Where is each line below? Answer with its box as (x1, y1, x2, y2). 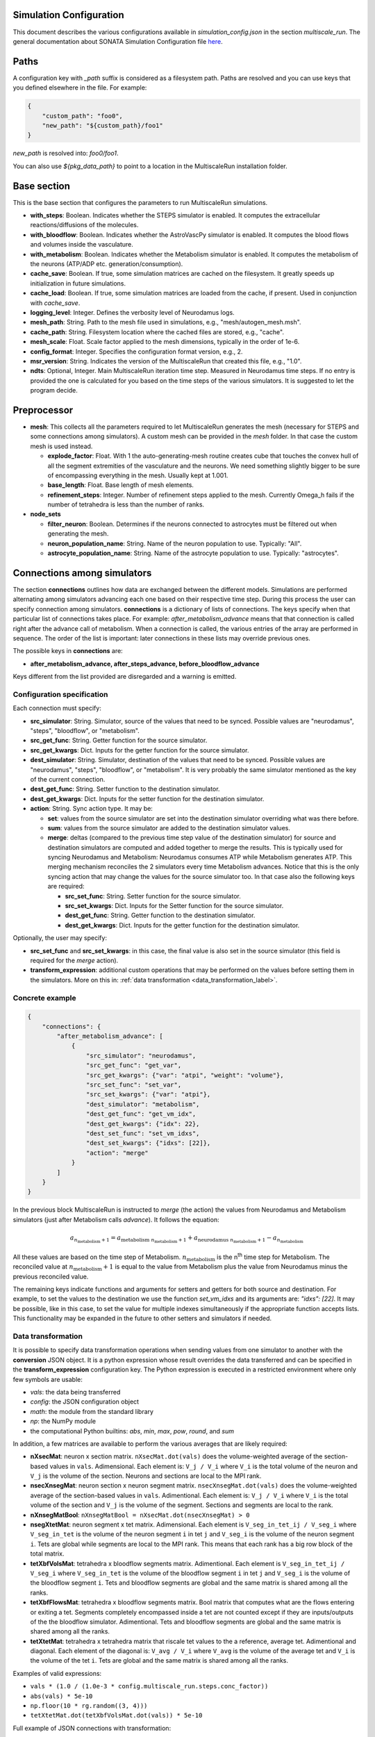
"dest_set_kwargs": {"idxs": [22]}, (85, 1139, 211, 1147)
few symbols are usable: (12, 1375, 83, 1383)
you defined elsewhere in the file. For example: (12, 83, 147, 92)
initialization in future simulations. (30, 279, 126, 288)
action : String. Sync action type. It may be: (30, 805, 153, 813)
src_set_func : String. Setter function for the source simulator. (65, 891, 241, 900)
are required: (47, 882, 85, 891)
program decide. (30, 386, 78, 395)
